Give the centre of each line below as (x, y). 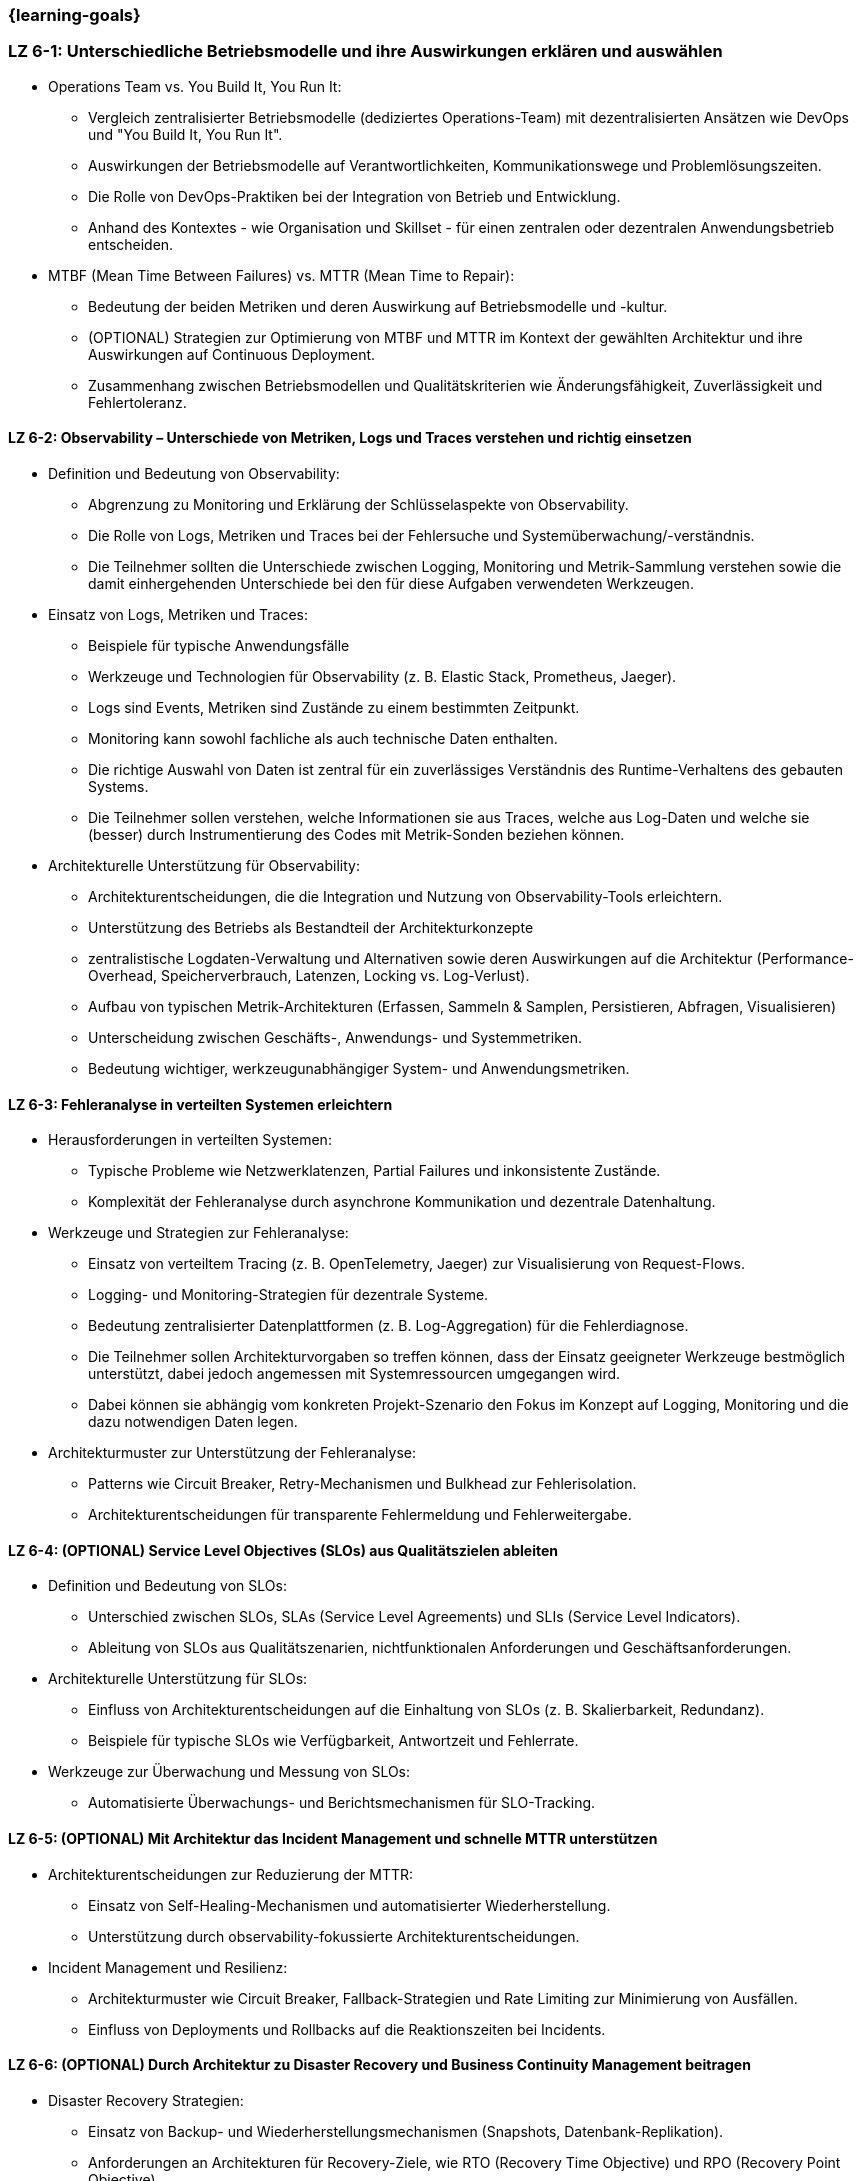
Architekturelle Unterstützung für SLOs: (178, 1679)
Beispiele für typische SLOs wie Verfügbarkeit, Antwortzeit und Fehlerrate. (333, 1741)
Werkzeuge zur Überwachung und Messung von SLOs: (229, 1772)
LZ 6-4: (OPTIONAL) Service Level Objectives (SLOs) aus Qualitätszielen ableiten (283, 1550)
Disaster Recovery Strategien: (146, 2100)
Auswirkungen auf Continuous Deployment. (232, 354)
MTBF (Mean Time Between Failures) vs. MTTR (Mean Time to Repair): (281, 275)
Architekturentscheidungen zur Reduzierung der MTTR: (231, 1874)
